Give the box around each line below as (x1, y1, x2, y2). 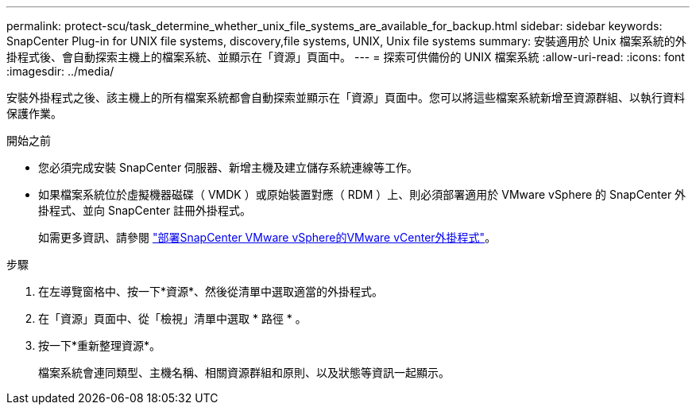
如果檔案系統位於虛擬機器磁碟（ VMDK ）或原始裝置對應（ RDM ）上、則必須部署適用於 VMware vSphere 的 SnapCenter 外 (38, 188, 686, 201)
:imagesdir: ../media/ (6, 64, 114, 78)
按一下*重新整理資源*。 (38, 339, 161, 352)
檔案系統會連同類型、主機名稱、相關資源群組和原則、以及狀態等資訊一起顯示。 (38, 366, 450, 379)
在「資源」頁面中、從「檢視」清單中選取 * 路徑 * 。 (38, 312, 307, 325)
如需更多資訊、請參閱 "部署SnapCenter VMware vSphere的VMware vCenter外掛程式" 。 (38, 231, 497, 244)
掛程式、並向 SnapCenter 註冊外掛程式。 (38, 204, 252, 217)
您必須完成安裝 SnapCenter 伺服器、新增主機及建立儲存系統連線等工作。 (38, 161, 419, 174)
